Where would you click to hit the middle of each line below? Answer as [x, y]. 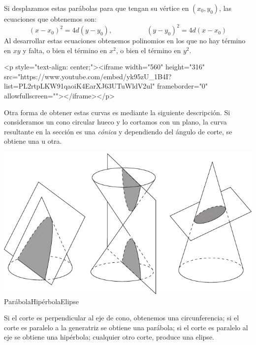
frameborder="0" [182, 86]
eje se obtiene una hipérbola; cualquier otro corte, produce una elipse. [109, 337]
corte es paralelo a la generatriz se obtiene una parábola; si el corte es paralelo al [126, 327]
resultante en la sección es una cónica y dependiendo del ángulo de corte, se [118, 131]
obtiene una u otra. [33, 141]
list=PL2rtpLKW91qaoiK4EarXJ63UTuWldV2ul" [80, 86]
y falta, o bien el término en [65, 50]
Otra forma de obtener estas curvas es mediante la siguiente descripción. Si [117, 112]
